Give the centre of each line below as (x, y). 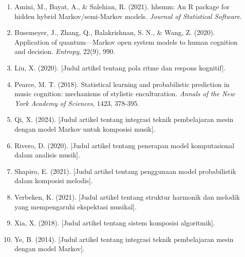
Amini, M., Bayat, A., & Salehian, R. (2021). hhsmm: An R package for (122, 6)
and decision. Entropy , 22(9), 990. (65, 51)
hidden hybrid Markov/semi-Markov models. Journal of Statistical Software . (128, 16)
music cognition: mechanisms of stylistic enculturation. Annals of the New (124, 94)
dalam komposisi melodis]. (54, 180)
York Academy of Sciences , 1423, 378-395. (77, 103)
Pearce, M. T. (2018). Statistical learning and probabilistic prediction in (122, 84)
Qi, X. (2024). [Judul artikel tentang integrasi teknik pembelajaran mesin (124, 119)
